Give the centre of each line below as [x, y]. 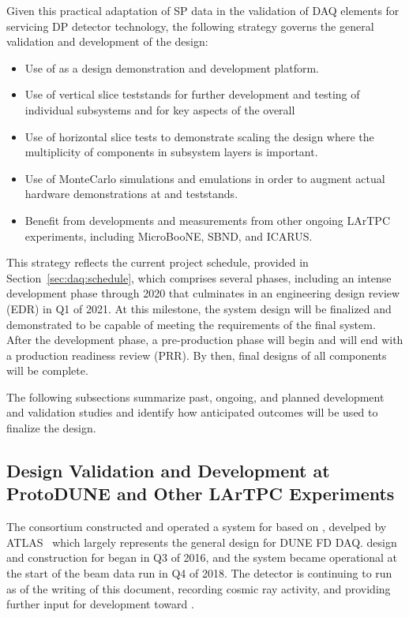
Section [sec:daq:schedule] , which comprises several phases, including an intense [199, 277]
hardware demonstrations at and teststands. [131, 194]
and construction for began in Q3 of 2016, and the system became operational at [202, 557]
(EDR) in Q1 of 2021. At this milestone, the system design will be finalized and [199, 308]
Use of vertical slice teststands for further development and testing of [192, 94]
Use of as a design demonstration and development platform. [172, 67]
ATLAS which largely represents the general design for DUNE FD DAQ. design [202, 542]
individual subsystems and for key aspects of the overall [160, 109]
